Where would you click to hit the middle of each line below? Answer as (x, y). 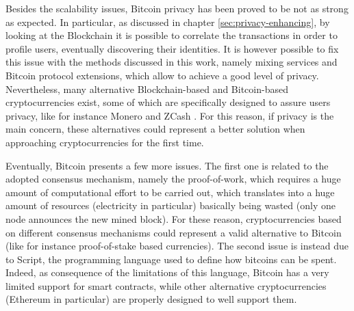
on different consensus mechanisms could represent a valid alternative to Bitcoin (174, 232)
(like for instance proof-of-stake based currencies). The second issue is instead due (177, 246)
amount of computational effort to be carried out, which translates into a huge (170, 192)
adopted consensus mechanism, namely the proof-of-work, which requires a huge (173, 179)
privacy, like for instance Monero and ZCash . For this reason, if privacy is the (170, 115)
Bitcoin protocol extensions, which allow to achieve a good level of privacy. (162, 75)
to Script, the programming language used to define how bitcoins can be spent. (171, 259)
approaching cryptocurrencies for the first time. (105, 142)
